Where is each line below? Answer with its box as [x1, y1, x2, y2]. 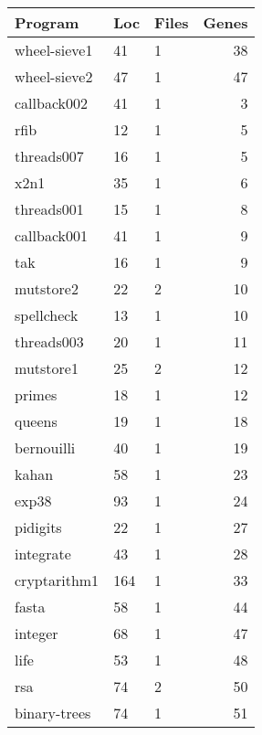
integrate [15, 543, 71, 564]
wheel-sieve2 [15, 66, 93, 87]
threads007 [15, 145, 84, 166]
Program [15, 12, 79, 33]
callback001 [15, 225, 89, 246]
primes [15, 384, 58, 405]
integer [15, 623, 58, 644]
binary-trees [15, 702, 91, 723]
